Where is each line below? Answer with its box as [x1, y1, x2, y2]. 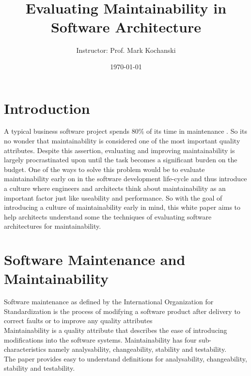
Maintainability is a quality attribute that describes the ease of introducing [4, 325, 227, 335]
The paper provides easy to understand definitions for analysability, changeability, [4, 353, 247, 363]
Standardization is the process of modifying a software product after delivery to [4, 306, 240, 316]
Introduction [4, 98, 90, 118]
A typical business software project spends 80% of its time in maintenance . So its [4, 126, 247, 136]
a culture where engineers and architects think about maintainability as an [4, 183, 226, 193]
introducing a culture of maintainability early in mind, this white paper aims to [4, 202, 241, 212]
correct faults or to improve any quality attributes [4, 315, 153, 326]
